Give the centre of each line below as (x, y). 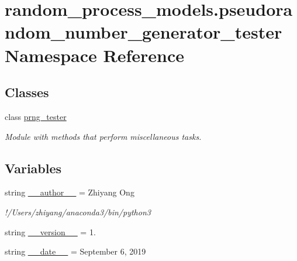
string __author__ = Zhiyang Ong (70, 192)
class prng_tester (36, 116)
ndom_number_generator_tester (144, 32)
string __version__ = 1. (50, 231)
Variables (33, 168)
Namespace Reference (94, 55)
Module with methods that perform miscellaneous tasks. (103, 136)
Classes (27, 92)
